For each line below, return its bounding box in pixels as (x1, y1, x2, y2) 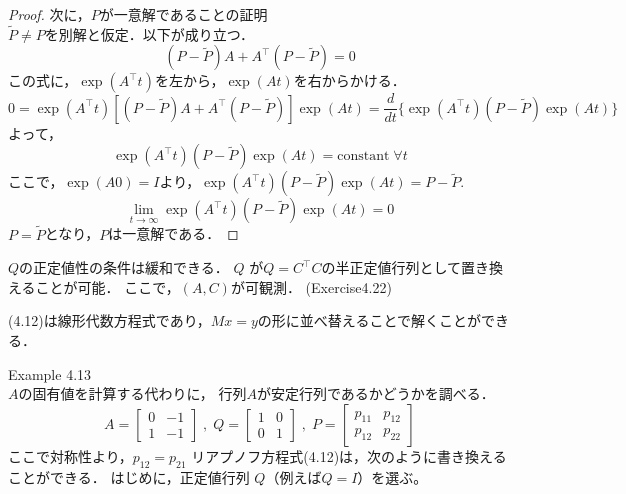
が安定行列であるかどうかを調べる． (256, 383, 495, 404)
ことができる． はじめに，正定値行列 (8, 466, 250, 487)
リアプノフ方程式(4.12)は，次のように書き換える (191, 445, 507, 466)
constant (337, 149, 390, 164)
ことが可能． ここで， (35, 276, 180, 297)
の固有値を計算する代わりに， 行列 (18, 383, 247, 404)
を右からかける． (293, 70, 406, 91)
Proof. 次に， (8, 4, 91, 24)
